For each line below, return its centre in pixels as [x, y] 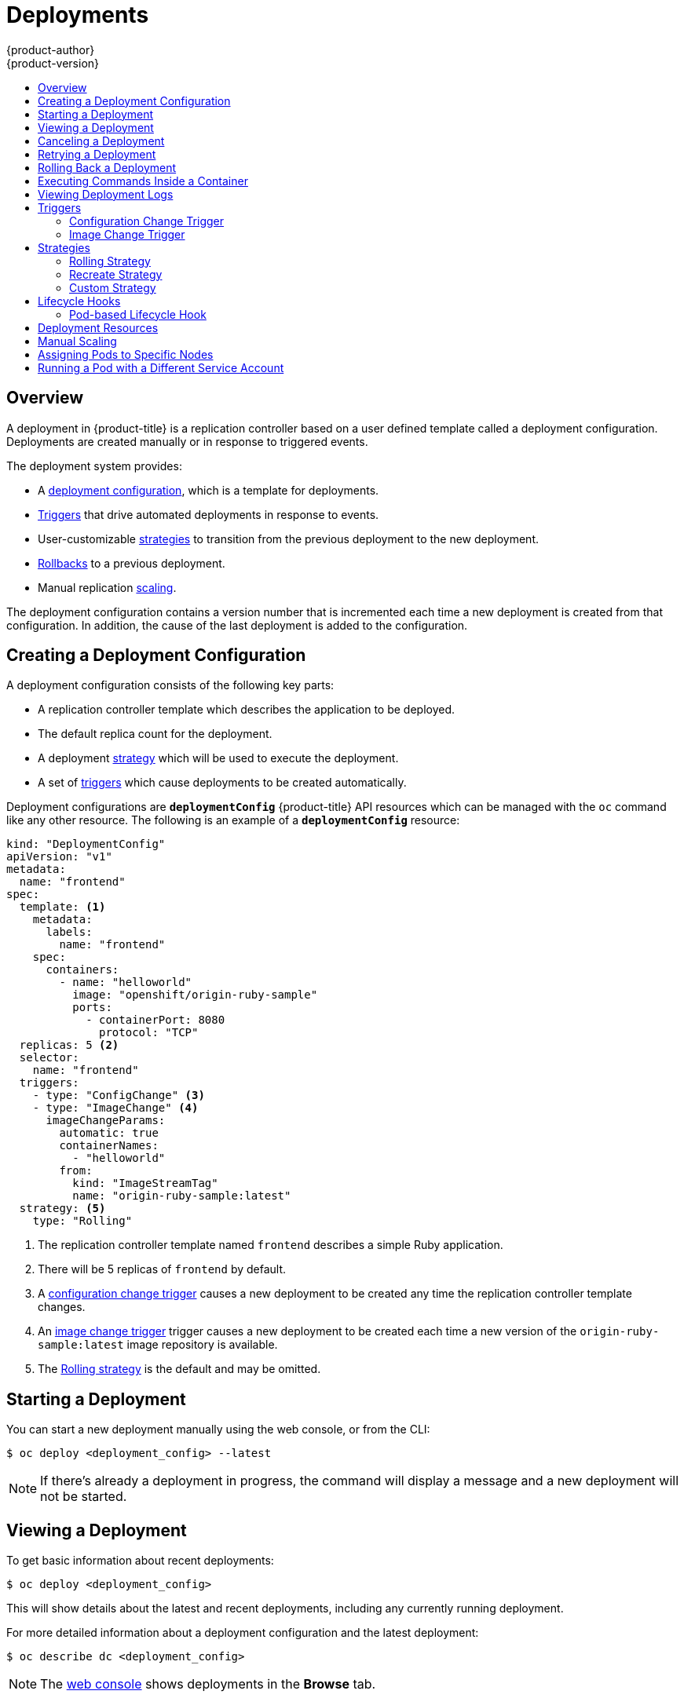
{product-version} [53, 63]
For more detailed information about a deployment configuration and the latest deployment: [243, 1633]
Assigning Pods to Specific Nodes [126, 354]
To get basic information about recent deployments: [140, 1561]
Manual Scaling [77, 341]
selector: [49, 1058]
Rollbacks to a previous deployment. [132, 563]
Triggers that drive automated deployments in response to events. [208, 514]
